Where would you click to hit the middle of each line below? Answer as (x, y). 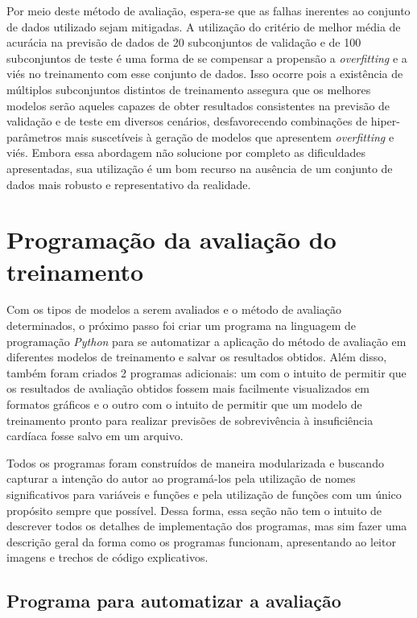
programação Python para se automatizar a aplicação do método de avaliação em (206, 341)
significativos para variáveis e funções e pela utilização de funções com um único (204, 494)
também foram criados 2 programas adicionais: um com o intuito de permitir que (206, 372)
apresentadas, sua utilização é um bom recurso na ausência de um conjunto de (200, 168)
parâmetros (34, 136)
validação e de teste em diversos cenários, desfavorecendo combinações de (187, 121)
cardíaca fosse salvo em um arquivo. (95, 436)
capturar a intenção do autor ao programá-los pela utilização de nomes (181, 478)
